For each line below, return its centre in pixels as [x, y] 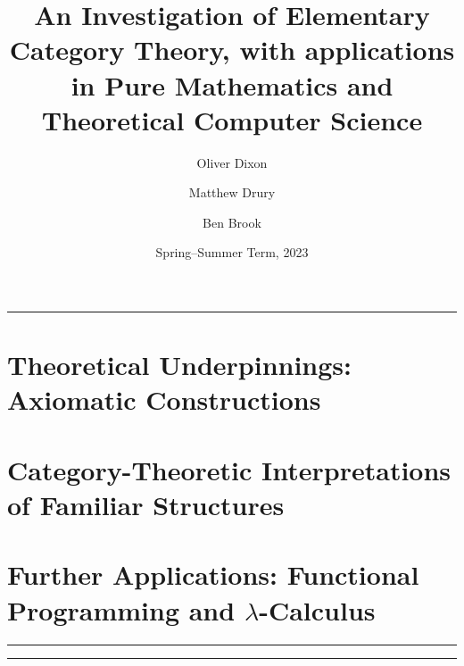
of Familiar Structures [146, 504]
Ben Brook [232, 222]
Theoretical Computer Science [232, 119]
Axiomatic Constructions [164, 400]
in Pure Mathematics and [232, 84]
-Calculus [317, 609]
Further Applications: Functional [213, 574]
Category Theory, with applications [232, 50]
